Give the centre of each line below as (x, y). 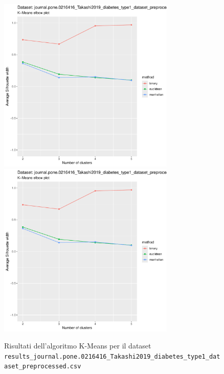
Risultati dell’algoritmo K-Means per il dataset (78, 346)
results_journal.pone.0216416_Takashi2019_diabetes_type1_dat (112, 356)
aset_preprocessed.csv (43, 367)
